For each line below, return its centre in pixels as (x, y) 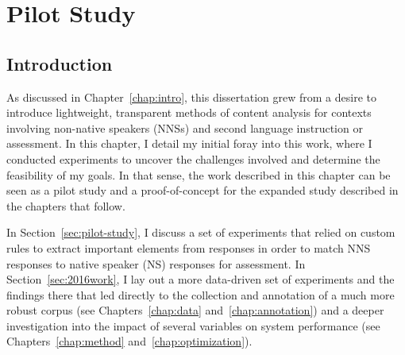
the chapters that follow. (66, 205)
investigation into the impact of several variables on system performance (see (193, 325)
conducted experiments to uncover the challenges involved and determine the (193, 158)
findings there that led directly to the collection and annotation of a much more (201, 294)
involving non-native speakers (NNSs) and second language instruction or (185, 127)
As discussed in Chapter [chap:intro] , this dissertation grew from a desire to (191, 96)
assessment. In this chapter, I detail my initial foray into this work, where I (189, 143)
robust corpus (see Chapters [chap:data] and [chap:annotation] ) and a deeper (195, 310)
